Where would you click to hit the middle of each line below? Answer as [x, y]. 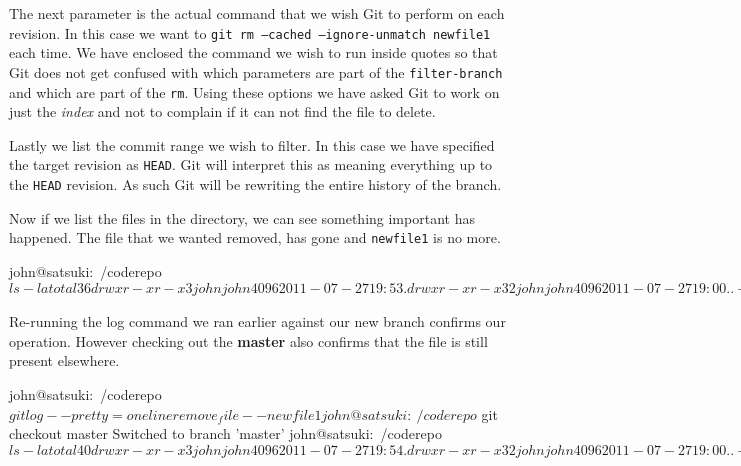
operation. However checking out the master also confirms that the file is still [248, 340]
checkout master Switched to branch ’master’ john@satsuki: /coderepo [225, 433]
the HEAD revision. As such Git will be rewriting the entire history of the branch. [255, 184]
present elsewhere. [64, 360]
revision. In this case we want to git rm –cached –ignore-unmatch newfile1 [250, 32]
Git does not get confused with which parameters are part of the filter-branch [256, 71]
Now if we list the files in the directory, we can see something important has [242, 217]
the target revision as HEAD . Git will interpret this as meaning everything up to [251, 164]
